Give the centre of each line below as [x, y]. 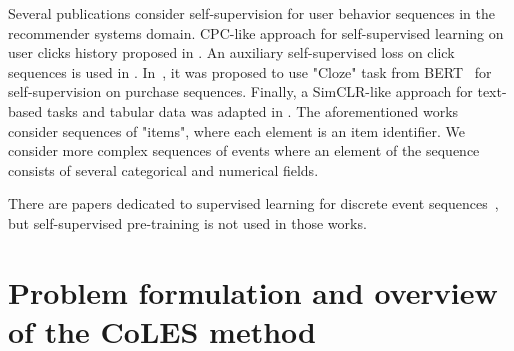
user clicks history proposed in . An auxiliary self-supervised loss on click [231, 52]
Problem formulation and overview [253, 291]
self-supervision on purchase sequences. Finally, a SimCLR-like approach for [240, 91]
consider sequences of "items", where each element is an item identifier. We [236, 130]
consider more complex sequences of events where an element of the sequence [244, 150]
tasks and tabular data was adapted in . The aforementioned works [252, 110]
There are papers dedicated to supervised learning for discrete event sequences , [253, 203]
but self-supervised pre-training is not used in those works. [187, 222]
